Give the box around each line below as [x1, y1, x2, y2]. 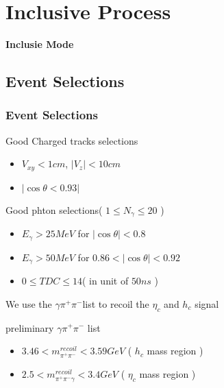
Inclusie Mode [5, 37, 74, 51]
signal [195, 296, 219, 311]
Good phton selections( [5, 202, 103, 217]
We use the [5, 296, 52, 311]
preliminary [5, 320, 54, 335]
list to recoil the [82, 296, 149, 311]
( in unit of [82, 274, 129, 288]
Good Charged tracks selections [5, 133, 138, 147]
